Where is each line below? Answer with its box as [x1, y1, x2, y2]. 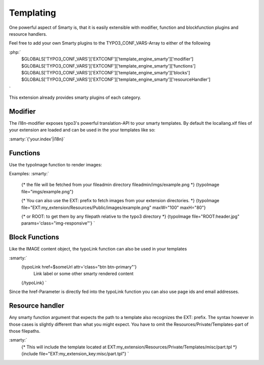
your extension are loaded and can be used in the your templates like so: [9, 127, 156, 133]
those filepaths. [9, 328, 41, 334]
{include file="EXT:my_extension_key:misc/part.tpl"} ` [21, 351, 129, 357]
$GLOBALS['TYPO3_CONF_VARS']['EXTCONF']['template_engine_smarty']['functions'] [21, 63, 196, 68]
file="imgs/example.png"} [21, 188, 74, 194]
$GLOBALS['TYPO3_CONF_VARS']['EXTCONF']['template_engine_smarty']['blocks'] [21, 69, 190, 75]
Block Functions [9, 233, 60, 242]
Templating [9, 7, 56, 18]
